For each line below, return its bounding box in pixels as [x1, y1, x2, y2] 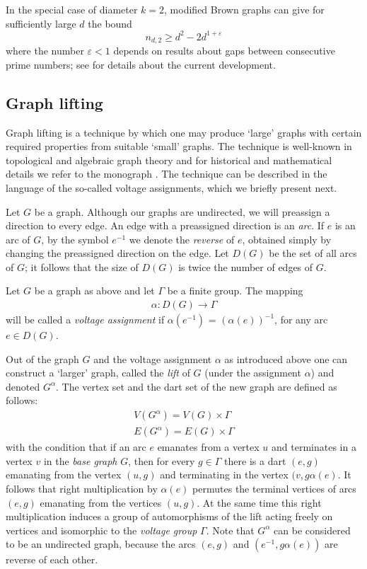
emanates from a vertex [157, 439, 260, 454]
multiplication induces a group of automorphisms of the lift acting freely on [6, 509, 333, 524]
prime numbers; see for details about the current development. [6, 57, 276, 71]
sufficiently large [6, 16, 76, 30]
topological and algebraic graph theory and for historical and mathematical [6, 152, 332, 167]
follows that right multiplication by [6, 481, 158, 495]
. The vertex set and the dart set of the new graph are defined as [55, 379, 337, 393]
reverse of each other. [6, 552, 98, 567]
